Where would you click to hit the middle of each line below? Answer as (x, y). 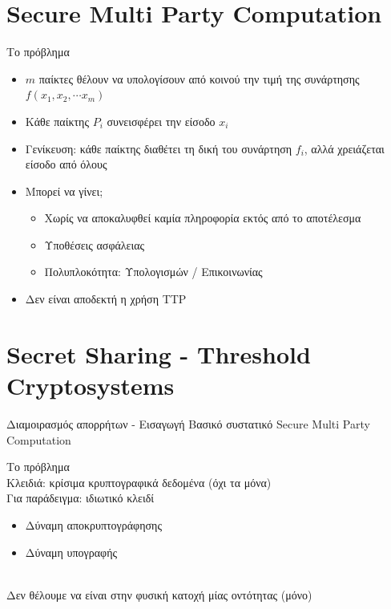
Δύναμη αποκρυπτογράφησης (93, 524)
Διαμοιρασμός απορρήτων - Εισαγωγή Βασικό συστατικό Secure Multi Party (188, 423)
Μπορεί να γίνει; (64, 191)
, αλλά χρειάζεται (344, 148)
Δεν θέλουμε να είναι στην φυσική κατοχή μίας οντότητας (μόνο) (159, 594)
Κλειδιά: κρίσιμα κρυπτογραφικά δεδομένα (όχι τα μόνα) (139, 482)
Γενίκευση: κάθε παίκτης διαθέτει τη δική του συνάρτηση (159, 148)
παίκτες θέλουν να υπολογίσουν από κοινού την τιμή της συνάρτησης (199, 78)
